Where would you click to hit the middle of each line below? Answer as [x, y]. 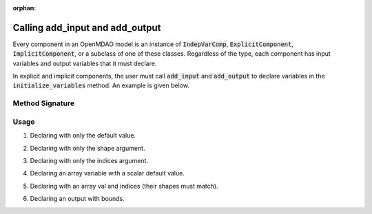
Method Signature [44, 103]
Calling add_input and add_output [87, 28]
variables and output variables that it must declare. [85, 63]
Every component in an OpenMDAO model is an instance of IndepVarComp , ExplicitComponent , [153, 44]
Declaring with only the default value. [83, 136]
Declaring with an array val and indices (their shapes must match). [124, 186]
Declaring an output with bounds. [77, 199]
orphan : [24, 8]
